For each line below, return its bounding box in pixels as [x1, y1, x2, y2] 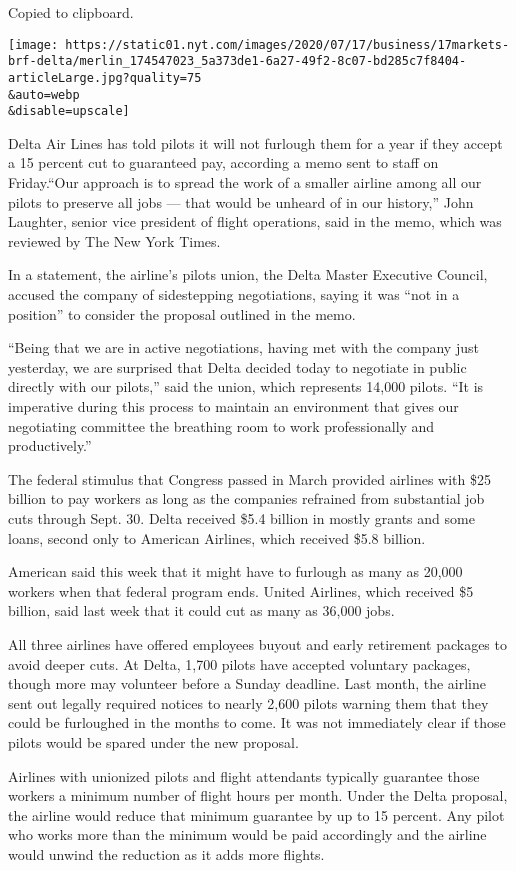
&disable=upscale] [8, 104, 130, 119]
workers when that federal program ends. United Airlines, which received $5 [8, 580, 474, 601]
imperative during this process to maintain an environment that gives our [8, 396, 459, 416]
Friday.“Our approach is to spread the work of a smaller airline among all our [8, 172, 482, 193]
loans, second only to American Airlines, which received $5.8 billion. [8, 527, 426, 548]
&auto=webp [8, 87, 80, 102]
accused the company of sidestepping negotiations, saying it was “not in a [8, 284, 460, 305]
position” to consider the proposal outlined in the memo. [8, 303, 356, 324]
